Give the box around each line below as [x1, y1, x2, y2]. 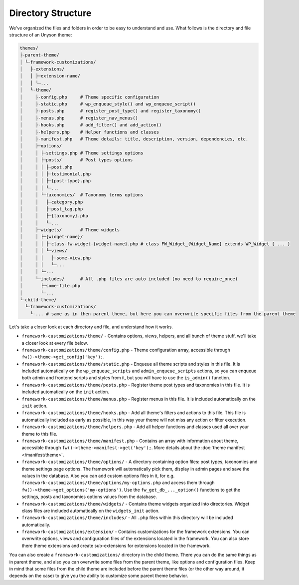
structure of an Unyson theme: [9, 31, 72, 37]
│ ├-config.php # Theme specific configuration [19, 94, 159, 100]
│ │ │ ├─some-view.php [19, 255, 91, 261]
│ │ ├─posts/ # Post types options [19, 157, 133, 163]
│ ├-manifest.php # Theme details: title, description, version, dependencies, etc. [19, 136, 249, 142]
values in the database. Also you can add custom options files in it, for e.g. [21, 473, 175, 479]
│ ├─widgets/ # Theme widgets [19, 227, 120, 233]
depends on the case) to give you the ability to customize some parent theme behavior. [9, 573, 188, 579]
